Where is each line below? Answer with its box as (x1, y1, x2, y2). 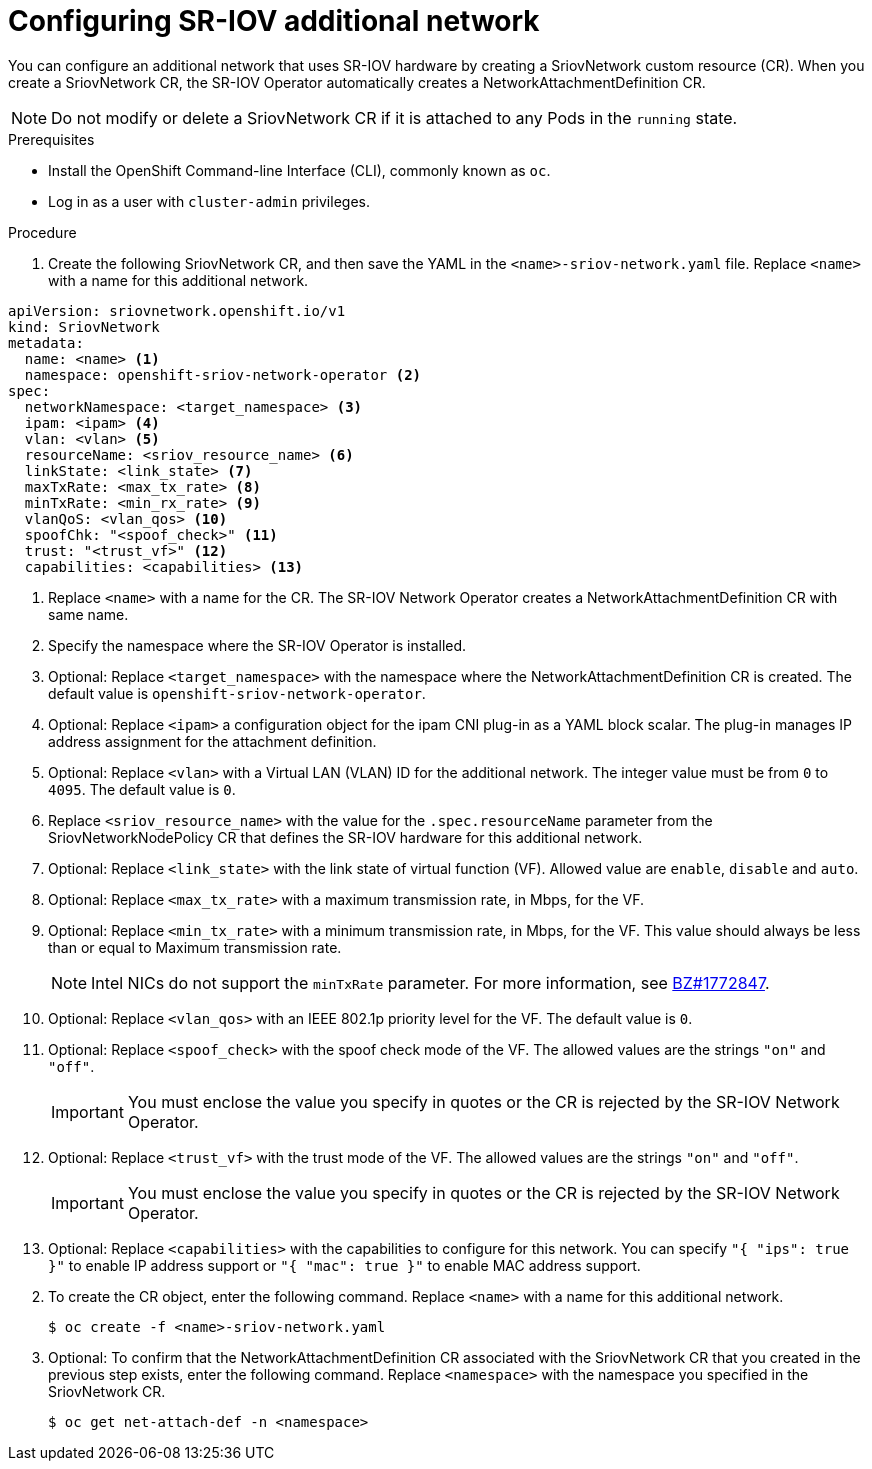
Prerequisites (8, 130, 95, 148)
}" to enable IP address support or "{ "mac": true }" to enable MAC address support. (48, 1256, 641, 1274)
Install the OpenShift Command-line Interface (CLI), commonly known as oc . (48, 161, 551, 179)
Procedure (8, 223, 77, 241)
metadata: (8, 334, 84, 351)
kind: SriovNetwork (8, 318, 160, 335)
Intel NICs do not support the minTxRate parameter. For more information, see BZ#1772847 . (91, 972, 770, 993)
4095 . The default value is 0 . (48, 780, 236, 798)
